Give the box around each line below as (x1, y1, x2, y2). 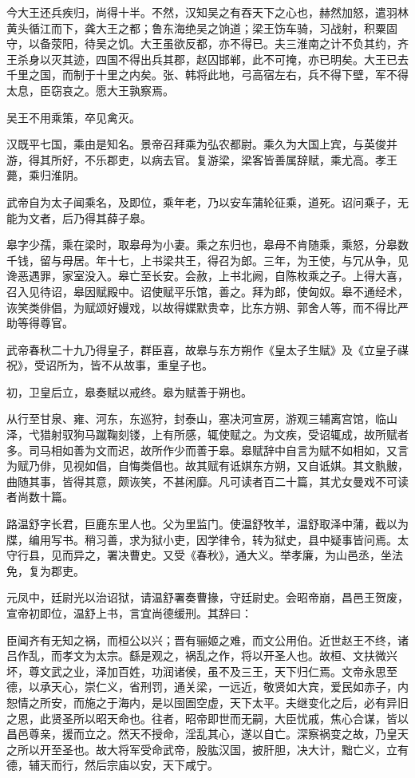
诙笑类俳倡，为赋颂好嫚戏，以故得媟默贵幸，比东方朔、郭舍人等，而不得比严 (6, 298, 409, 315)
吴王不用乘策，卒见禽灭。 (6, 109, 140, 125)
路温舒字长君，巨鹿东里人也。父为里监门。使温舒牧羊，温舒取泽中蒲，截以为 (6, 515, 409, 532)
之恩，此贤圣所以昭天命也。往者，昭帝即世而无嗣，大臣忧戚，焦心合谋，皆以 (6, 709, 409, 726)
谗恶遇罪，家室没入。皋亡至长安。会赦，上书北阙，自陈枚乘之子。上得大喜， (6, 267, 409, 284)
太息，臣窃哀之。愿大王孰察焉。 (6, 81, 174, 98)
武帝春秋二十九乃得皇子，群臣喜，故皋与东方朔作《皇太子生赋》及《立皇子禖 (6, 341, 409, 357)
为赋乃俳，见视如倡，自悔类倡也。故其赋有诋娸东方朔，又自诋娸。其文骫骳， (6, 457, 409, 474)
